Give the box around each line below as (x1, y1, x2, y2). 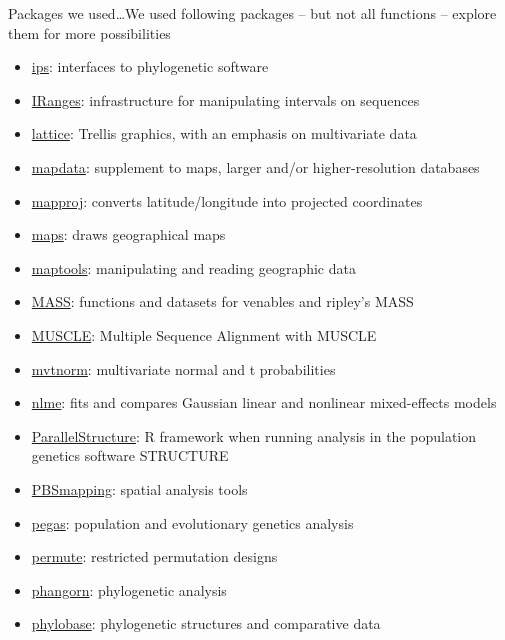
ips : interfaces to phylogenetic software (31, 56, 269, 77)
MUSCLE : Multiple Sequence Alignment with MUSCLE (31, 324, 377, 345)
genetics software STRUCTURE (31, 445, 229, 466)
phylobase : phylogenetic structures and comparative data (31, 613, 381, 634)
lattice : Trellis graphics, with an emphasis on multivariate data (31, 123, 417, 144)
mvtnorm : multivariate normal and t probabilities (31, 358, 336, 379)
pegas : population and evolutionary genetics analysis (31, 512, 354, 533)
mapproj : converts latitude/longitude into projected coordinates (31, 190, 423, 211)
